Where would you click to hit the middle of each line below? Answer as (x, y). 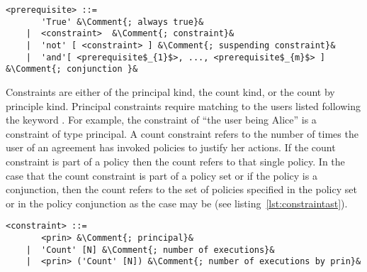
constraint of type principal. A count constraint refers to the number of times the (182, 133)
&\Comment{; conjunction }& (72, 69)
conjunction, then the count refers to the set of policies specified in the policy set (181, 189)
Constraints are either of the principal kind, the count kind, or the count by (170, 91)
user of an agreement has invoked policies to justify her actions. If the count (171, 147)
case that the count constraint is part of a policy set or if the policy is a (162, 175)
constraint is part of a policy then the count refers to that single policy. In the (175, 161)
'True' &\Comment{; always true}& (123, 22)
